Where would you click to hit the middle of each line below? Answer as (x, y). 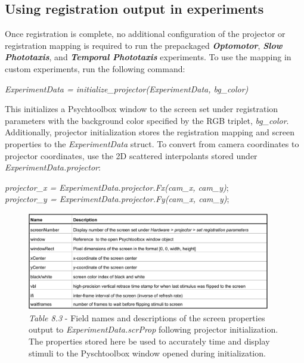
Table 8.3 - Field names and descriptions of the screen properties (147, 317)
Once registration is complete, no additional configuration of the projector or (145, 34)
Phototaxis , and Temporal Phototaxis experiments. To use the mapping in (148, 57)
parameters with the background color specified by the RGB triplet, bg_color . (147, 120)
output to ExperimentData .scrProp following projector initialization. (153, 329)
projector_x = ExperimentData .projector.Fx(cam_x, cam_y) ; (117, 187)
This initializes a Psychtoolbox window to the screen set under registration (142, 109)
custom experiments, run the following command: (95, 68)
